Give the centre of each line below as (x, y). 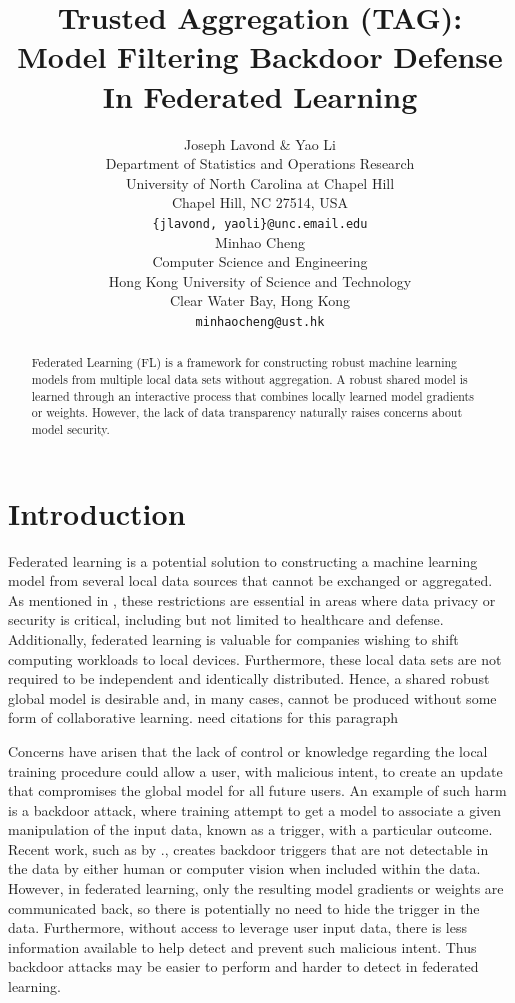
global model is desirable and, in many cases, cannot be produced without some (252, 697)
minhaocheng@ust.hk (260, 321)
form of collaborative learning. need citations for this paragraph (203, 717)
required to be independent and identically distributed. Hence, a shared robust (249, 678)
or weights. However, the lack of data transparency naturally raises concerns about (247, 412)
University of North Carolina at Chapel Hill (260, 182)
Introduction (97, 512)
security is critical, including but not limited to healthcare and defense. (226, 619)
